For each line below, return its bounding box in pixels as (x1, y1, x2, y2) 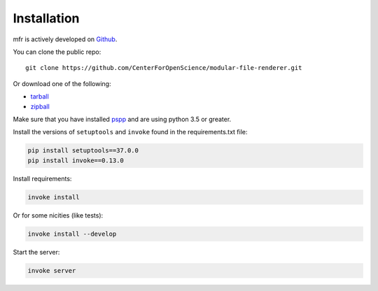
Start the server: (13, 248, 60, 256)
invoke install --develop (27, 229, 117, 238)
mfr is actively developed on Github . (13, 35, 118, 43)
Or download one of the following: (13, 79, 111, 87)
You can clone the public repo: (13, 48, 101, 56)
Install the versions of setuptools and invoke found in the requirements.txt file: (13, 128, 248, 136)
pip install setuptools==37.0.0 (27, 147, 139, 155)
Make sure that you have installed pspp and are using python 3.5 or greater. (13, 115, 232, 123)
